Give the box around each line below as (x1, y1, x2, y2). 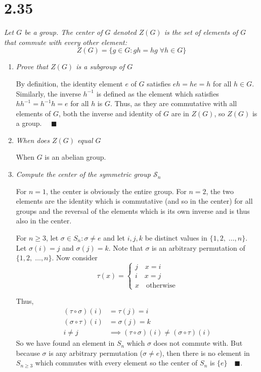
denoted (113, 27, 137, 37)
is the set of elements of (164, 27, 238, 37)
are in (171, 108, 189, 118)
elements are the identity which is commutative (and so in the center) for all (16, 196, 253, 206)
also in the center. (16, 215, 72, 226)
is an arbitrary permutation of (152, 242, 245, 253)
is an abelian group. (45, 152, 106, 162)
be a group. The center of (24, 27, 103, 37)
